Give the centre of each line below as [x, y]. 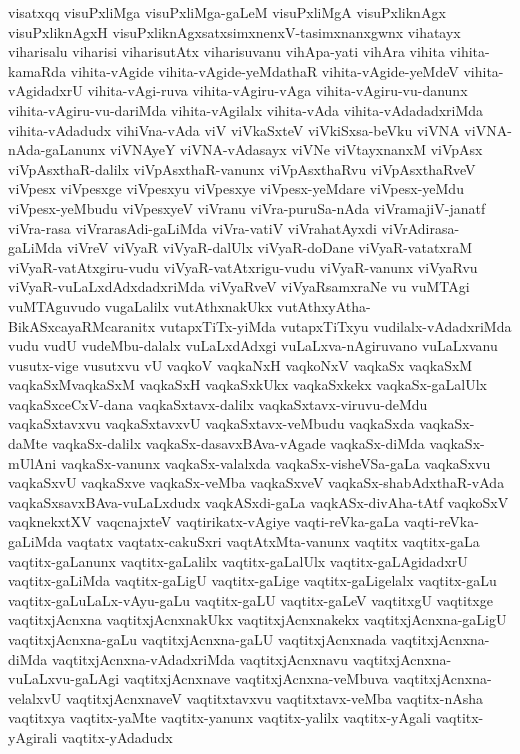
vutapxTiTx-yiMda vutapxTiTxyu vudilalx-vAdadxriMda [335, 325]
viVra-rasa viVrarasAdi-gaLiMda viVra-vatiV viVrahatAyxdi [192, 227]
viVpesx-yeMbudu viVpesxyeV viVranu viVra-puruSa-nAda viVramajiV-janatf [247, 207]
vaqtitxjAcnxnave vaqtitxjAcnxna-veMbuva [256, 678]
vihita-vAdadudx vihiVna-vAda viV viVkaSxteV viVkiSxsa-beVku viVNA [234, 129]
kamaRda [37, 70]
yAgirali [33, 736]
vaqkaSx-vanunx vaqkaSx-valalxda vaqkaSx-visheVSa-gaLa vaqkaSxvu [275, 462]
